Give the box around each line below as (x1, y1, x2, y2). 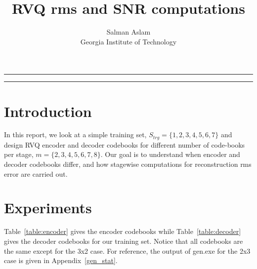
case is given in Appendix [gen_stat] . (4, 255, 118, 266)
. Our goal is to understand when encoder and (100, 149, 240, 159)
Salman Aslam (106, 27, 151, 37)
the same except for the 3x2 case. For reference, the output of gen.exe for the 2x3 (4, 245, 251, 256)
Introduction (4, 101, 92, 121)
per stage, (4, 149, 34, 159)
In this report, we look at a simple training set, (4, 129, 147, 140)
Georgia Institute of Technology (80, 36, 177, 46)
